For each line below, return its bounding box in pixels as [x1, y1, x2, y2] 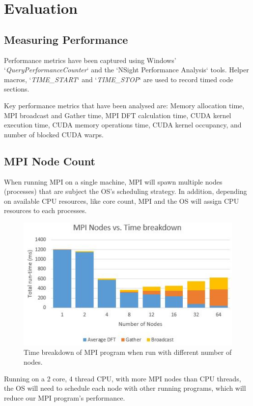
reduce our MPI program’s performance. [4, 392, 125, 403]
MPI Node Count [4, 153, 95, 168]
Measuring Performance [4, 31, 128, 47]
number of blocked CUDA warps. [4, 129, 104, 139]
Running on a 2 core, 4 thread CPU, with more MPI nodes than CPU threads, [4, 373, 241, 383]
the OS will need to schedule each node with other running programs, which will [4, 383, 246, 393]
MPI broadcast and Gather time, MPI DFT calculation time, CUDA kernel [4, 110, 231, 120]
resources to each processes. [4, 205, 87, 216]
